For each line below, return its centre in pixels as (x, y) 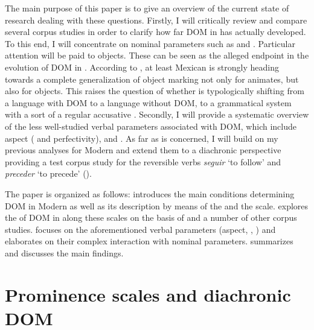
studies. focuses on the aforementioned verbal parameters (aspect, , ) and (140, 229)
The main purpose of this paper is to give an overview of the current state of (147, 8)
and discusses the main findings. (64, 252)
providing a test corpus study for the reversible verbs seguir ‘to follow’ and (143, 161)
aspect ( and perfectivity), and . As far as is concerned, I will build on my (142, 138)
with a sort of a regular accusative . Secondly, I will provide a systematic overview (157, 114)
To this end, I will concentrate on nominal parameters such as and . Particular (150, 43)
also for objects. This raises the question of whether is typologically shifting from (155, 91)
